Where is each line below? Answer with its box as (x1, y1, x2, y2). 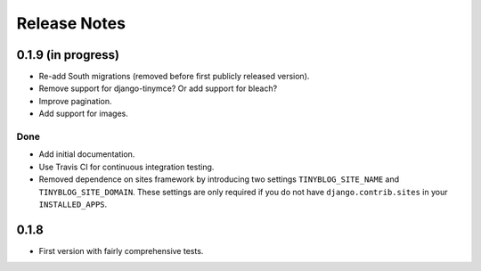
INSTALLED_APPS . (38, 199, 108, 209)
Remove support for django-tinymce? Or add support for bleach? (38, 83, 278, 94)
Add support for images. (38, 108, 129, 119)
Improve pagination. (38, 95, 112, 106)
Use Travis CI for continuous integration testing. (38, 161, 215, 172)
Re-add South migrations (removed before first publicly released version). (38, 71, 310, 82)
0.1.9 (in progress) (16, 47, 120, 62)
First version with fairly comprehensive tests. (38, 245, 204, 256)
